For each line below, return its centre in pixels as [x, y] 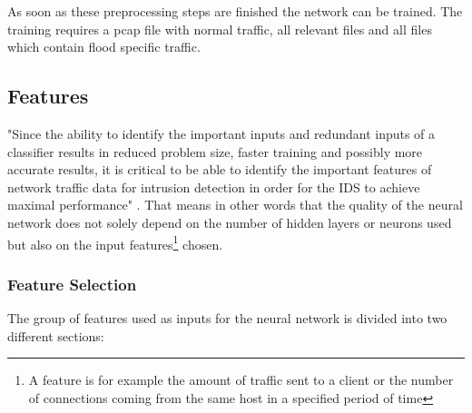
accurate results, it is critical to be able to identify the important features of [220, 169]
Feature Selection [72, 284]
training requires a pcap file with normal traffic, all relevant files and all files [220, 29]
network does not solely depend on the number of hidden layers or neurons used [230, 222]
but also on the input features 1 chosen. [115, 242]
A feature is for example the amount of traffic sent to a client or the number [241, 380]
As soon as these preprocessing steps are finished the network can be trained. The [235, 11]
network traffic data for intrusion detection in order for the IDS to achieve [214, 187]
